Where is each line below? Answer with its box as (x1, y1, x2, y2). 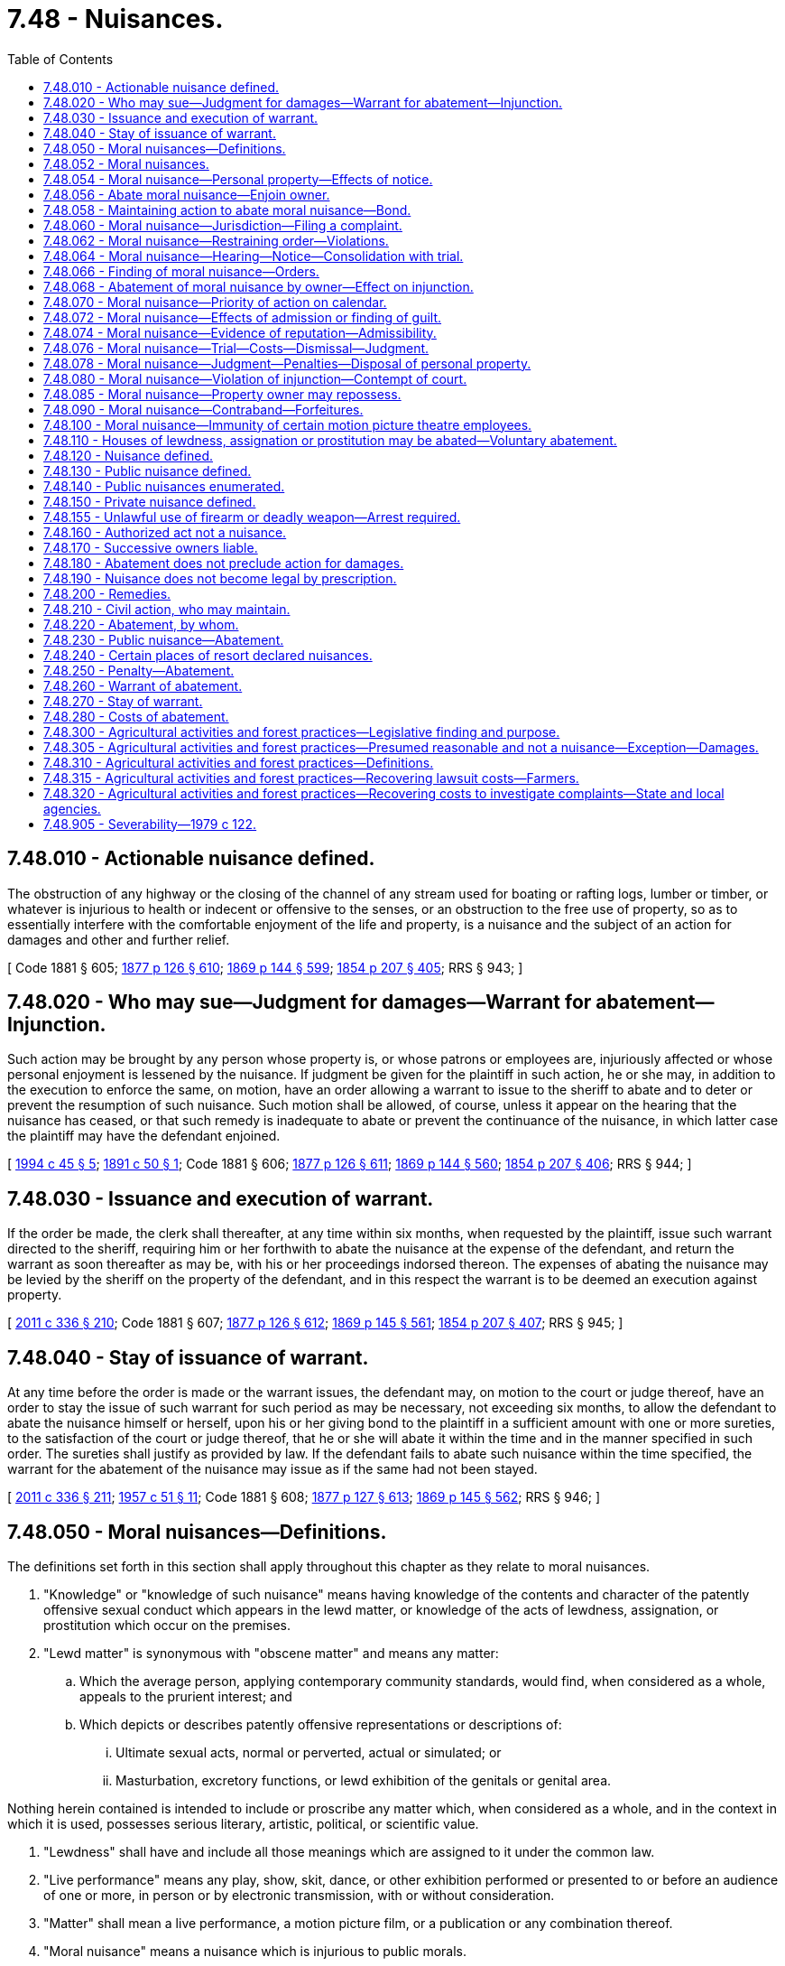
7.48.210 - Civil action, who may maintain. (43, 601, 291, 617)
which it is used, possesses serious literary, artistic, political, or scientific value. (7, 1815, 479, 1831)
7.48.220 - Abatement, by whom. (43, 616, 239, 632)
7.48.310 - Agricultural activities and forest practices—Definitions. (43, 754, 434, 770)
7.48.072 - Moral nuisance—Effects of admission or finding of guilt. (43, 309, 442, 325)
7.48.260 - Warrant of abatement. (43, 677, 243, 694)
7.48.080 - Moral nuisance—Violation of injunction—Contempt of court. (43, 370, 467, 387)
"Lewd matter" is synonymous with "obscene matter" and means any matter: (43, 1645, 499, 1661)
